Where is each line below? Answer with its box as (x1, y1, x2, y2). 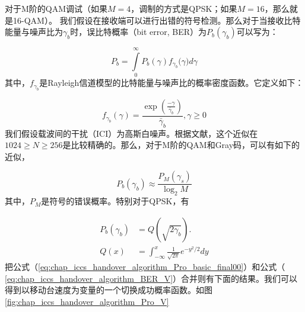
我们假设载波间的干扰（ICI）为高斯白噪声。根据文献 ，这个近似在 (5, 127, 258, 139)
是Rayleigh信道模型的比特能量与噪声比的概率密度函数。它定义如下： (39, 76, 304, 89)
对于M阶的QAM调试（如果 (5, 2, 108, 14)
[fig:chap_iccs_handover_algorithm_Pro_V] (5, 295, 169, 307)
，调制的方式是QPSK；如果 (131, 2, 237, 14)
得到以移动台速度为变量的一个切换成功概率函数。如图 (5, 284, 212, 296)
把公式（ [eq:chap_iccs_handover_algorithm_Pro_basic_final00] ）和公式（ (5, 260, 285, 273)
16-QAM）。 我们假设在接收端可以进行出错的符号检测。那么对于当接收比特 (12, 14, 301, 26)
